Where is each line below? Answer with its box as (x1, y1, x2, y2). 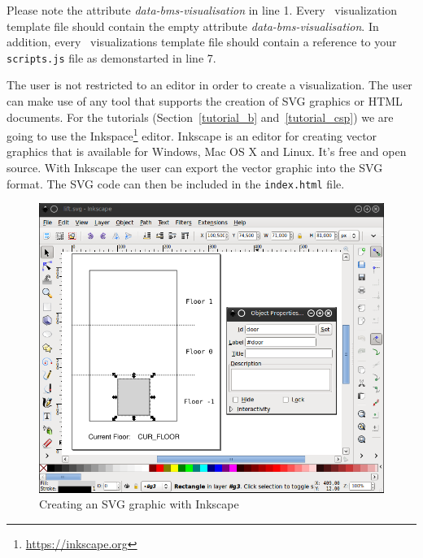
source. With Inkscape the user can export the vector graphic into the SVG (7, 159, 383, 176)
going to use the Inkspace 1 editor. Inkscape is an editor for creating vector (7, 125, 377, 144)
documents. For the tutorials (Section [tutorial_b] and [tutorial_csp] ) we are (7, 108, 394, 125)
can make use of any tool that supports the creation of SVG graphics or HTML (7, 93, 403, 110)
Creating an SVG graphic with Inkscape (39, 495, 239, 513)
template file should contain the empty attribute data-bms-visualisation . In (7, 17, 379, 34)
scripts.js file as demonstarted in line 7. (7, 49, 216, 66)
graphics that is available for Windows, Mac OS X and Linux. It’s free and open (7, 143, 407, 160)
